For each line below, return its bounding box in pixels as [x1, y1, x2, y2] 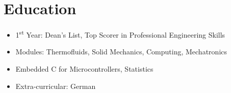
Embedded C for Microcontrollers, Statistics [15, 63, 153, 74]
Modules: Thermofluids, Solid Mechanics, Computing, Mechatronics [15, 46, 227, 57]
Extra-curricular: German [15, 80, 96, 91]
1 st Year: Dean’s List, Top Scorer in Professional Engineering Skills [15, 28, 225, 40]
